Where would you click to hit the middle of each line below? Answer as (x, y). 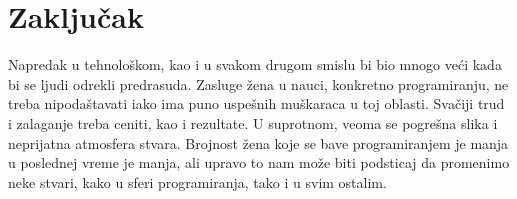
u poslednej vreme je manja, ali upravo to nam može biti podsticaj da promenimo (259, 162)
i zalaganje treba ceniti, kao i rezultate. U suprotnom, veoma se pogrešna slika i (253, 122)
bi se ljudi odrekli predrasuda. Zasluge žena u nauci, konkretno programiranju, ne (258, 83)
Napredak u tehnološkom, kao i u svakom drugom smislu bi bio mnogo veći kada (255, 64)
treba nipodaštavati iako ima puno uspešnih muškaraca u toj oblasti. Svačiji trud (256, 103)
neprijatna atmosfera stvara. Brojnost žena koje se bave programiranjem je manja (258, 142)
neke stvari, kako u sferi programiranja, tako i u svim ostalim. (197, 181)
